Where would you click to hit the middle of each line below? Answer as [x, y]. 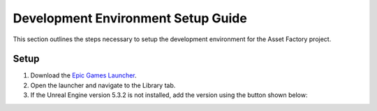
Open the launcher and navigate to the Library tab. [103, 85]
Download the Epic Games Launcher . [83, 75]
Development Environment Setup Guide [130, 18]
